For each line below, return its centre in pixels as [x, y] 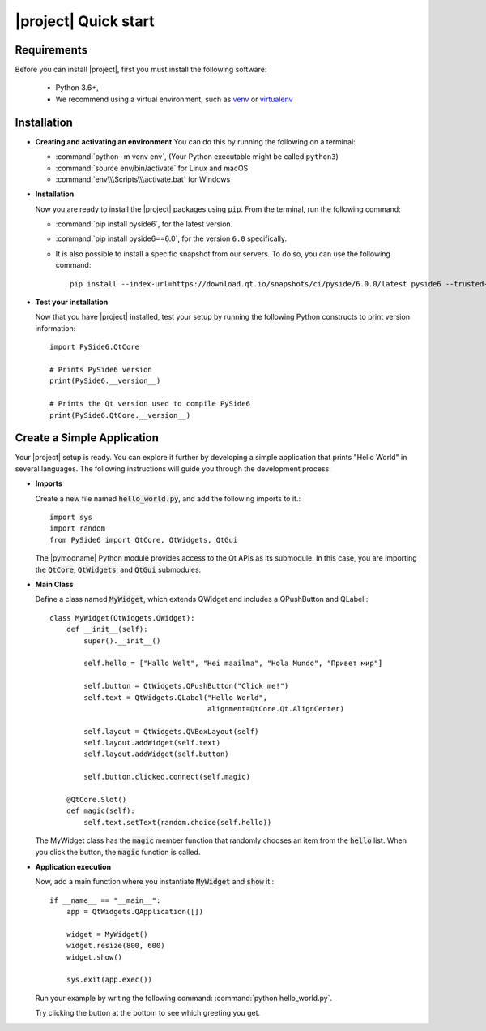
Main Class [54, 584]
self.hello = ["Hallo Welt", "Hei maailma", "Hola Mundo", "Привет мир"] [233, 664]
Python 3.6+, [77, 88]
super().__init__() [122, 640]
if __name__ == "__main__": [105, 900]
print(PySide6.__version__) [105, 381]
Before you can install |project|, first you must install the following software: [141, 70]
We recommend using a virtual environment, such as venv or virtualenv [174, 99]
